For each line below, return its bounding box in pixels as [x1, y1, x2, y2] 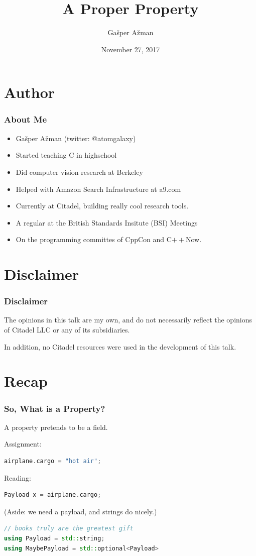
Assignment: [4, 438, 42, 449]
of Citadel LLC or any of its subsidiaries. [4, 324, 130, 335]
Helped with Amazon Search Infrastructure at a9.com [16, 183, 181, 194]
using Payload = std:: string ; [4, 535, 105, 542]
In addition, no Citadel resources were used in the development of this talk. [4, 341, 236, 352]
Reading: [4, 472, 31, 483]
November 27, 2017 [101, 44, 160, 54]
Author [4, 82, 55, 102]
